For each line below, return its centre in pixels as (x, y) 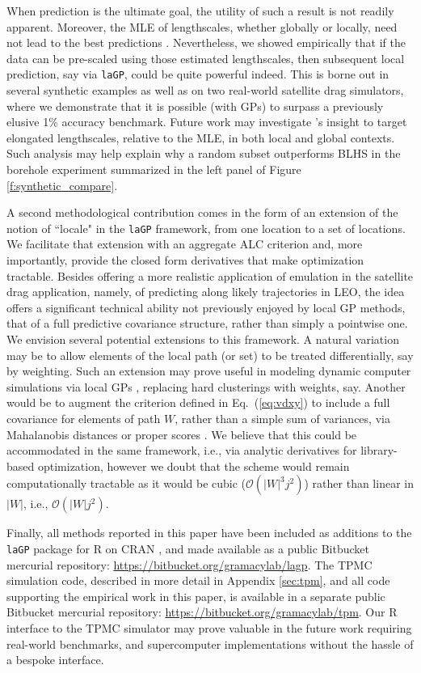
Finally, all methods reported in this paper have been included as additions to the (209, 533)
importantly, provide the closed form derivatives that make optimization (185, 260)
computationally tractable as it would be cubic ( (126, 483)
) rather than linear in (359, 483)
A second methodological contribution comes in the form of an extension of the (202, 212)
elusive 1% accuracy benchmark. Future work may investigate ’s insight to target (207, 122)
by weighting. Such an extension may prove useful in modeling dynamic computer (209, 371)
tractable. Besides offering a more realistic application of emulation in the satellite (210, 275)
